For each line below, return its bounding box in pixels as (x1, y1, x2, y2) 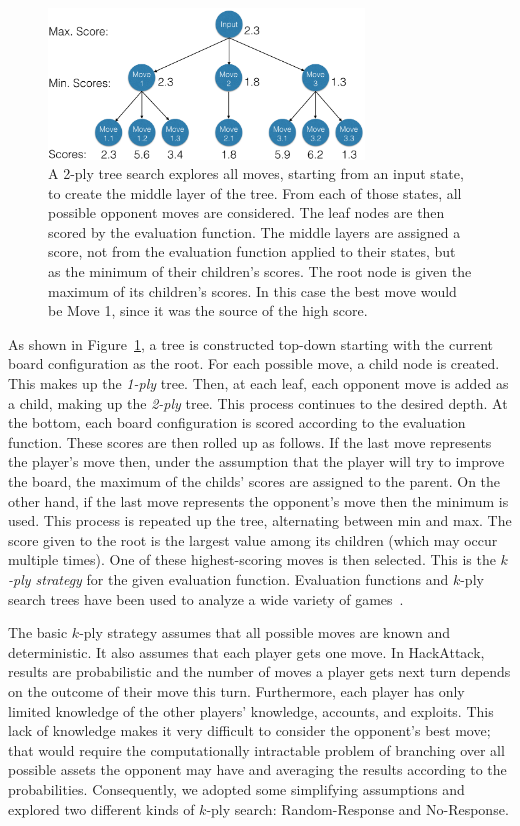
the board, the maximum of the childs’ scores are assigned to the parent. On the (8, 471, 501, 492)
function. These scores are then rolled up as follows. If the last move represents (8, 431, 492, 452)
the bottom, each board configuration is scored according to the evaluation (8, 412, 466, 433)
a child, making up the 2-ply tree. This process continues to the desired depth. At (8, 392, 508, 413)
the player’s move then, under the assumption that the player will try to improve (8, 451, 505, 472)
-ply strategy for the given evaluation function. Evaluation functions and (8, 568, 449, 589)
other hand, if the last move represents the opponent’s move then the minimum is (8, 490, 509, 511)
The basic (8, 622, 68, 643)
